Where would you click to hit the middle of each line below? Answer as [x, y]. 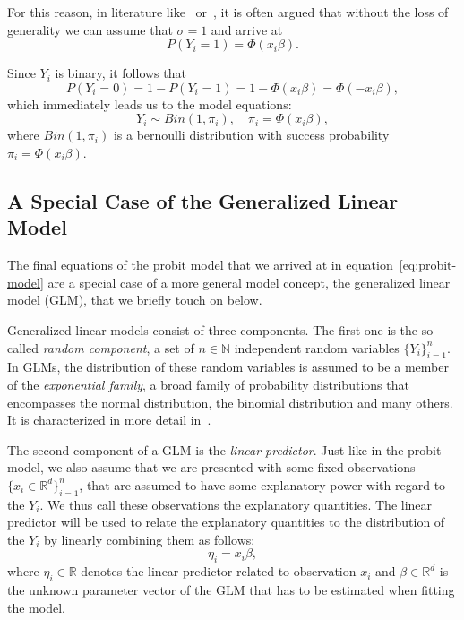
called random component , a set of [101, 347]
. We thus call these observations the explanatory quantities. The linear [236, 504]
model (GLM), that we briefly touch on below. [135, 300]
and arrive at [247, 29]
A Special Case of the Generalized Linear [203, 200]
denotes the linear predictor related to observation [219, 571]
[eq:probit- [428, 265]
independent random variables [317, 347]
